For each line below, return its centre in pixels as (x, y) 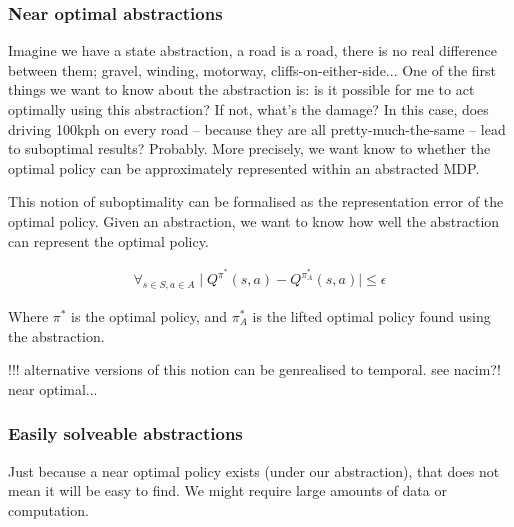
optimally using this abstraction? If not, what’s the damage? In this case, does (248, 109)
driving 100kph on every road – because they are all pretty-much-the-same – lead (257, 128)
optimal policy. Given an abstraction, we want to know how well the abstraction (254, 220)
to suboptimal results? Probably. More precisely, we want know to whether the (249, 148)
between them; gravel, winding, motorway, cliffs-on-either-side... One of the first (252, 69)
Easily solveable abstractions (125, 433)
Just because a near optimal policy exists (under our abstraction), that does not (254, 470)
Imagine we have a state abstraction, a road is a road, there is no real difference (252, 50)
